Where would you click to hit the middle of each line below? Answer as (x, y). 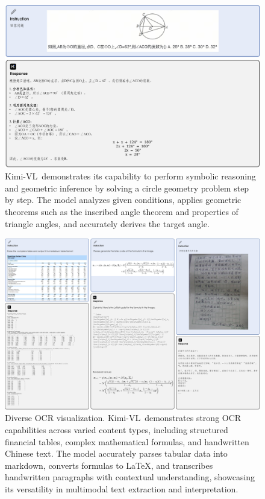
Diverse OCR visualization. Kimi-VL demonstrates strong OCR (123, 418)
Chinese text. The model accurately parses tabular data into (116, 453)
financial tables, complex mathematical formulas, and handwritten (127, 441)
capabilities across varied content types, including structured (117, 429)
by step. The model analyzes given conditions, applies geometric (123, 200)
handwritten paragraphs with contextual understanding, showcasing (130, 477)
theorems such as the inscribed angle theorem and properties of (122, 211)
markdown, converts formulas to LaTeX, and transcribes (109, 465)
